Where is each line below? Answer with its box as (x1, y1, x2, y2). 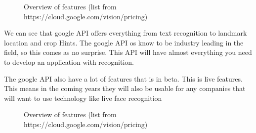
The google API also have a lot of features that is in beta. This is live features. (4, 73, 243, 84)
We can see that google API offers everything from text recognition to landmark (4, 28, 247, 38)
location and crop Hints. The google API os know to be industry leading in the (4, 37, 244, 47)
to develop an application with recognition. (4, 56, 134, 67)
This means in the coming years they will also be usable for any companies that (4, 83, 246, 93)
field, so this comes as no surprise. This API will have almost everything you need (4, 47, 252, 57)
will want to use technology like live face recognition (4, 92, 162, 103)
